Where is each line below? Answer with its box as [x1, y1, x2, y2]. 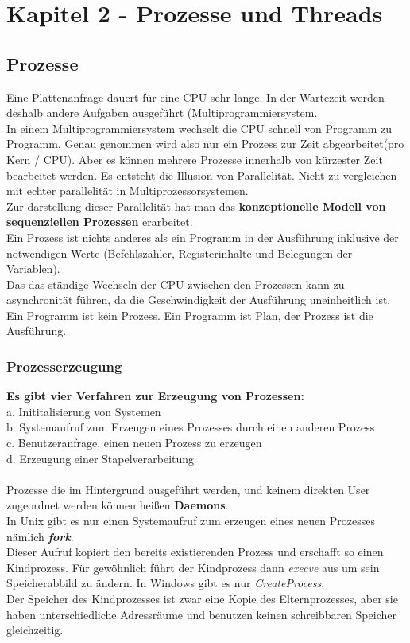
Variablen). [6, 260, 60, 277]
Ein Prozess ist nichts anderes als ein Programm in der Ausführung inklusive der [6, 228, 399, 245]
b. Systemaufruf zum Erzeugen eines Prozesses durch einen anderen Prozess [6, 419, 375, 435]
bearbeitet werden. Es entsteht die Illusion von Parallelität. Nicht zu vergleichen [6, 166, 397, 183]
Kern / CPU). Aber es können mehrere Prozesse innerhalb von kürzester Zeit [6, 150, 383, 167]
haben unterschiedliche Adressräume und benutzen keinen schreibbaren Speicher [6, 606, 396, 622]
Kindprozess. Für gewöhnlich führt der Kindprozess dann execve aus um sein [6, 559, 380, 575]
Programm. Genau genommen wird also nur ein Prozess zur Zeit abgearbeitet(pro [6, 135, 404, 152]
